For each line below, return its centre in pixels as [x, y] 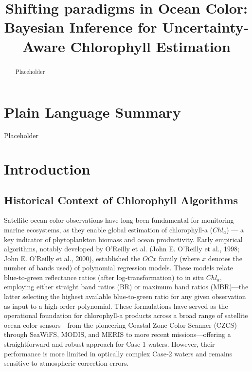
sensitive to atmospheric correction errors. [66, 363]
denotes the [225, 258]
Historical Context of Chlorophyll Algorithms [121, 200]
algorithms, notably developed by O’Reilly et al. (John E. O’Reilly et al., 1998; [122, 249]
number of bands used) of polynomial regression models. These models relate [118, 268]
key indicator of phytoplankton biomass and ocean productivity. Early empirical [123, 239]
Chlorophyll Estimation [150, 46]
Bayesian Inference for [81, 27]
